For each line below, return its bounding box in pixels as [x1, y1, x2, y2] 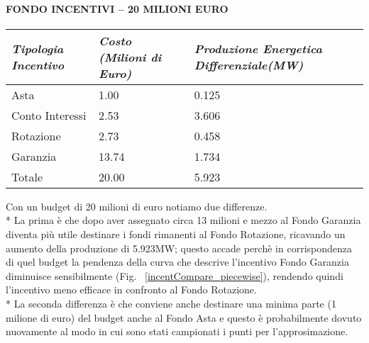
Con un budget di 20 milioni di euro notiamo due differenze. [6, 198, 268, 213]
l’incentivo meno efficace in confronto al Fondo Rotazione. [6, 282, 257, 297]
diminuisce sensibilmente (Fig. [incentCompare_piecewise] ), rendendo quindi [6, 268, 343, 283]
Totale [11, 168, 43, 185]
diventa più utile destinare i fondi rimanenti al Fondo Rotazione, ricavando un [6, 226, 346, 241]
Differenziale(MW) [194, 57, 304, 74]
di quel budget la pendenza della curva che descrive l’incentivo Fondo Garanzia [6, 254, 349, 269]
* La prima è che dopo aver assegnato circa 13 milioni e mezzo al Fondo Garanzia [6, 213, 361, 227]
